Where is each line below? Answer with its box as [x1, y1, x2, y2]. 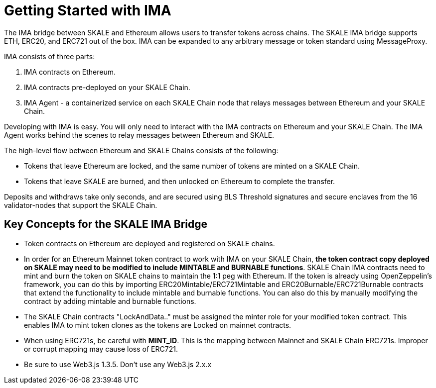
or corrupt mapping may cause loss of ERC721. [24, 344, 178, 353]
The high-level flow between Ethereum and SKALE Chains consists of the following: [4, 146, 279, 155]
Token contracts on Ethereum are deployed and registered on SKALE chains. [24, 239, 275, 248]
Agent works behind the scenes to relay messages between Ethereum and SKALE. [4, 130, 275, 139]
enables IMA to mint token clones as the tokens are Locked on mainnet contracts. [24, 320, 291, 329]
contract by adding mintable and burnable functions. [24, 296, 196, 305]
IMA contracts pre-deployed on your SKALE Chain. [24, 83, 190, 92]
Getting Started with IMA [4, 2, 171, 19]
